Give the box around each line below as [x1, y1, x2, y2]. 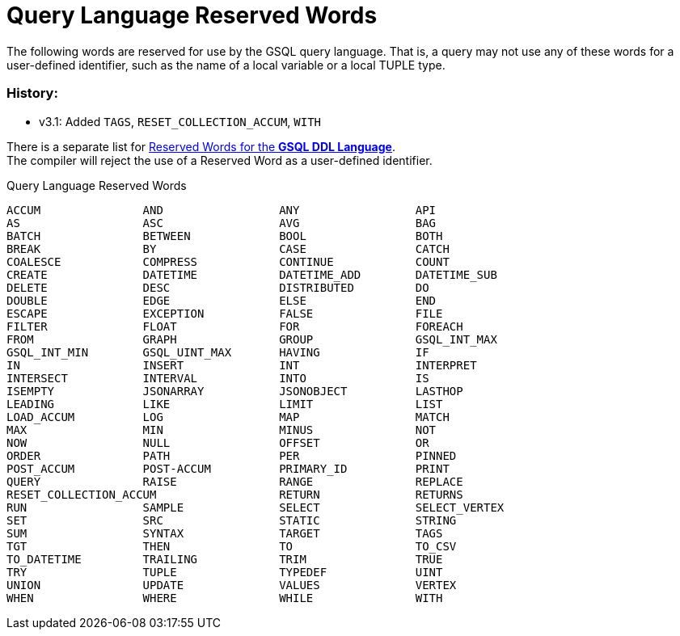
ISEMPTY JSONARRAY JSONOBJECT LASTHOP [6, 384, 463, 398]
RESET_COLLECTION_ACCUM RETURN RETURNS [6, 487, 463, 501]
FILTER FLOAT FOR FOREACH [6, 319, 463, 333]
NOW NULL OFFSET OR [6, 436, 429, 449]
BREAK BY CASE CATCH [6, 242, 450, 255]
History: [6, 85, 58, 102]
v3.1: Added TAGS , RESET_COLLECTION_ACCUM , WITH [39, 114, 322, 128]
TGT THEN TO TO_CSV [6, 539, 457, 553]
